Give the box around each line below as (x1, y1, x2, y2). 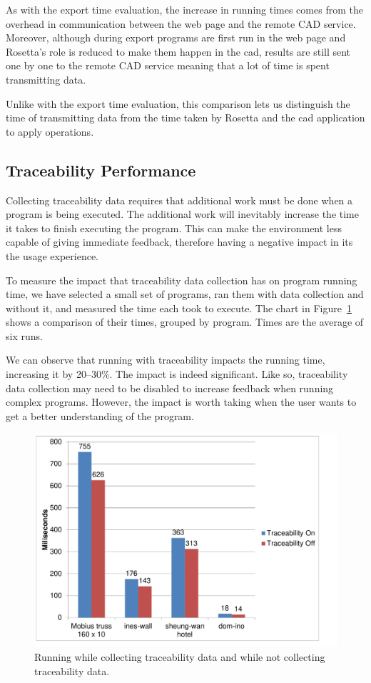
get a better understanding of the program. (6, 408, 194, 423)
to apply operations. (6, 124, 94, 139)
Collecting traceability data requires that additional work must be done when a (6, 192, 353, 207)
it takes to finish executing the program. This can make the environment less (6, 220, 342, 235)
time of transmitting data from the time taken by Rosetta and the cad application (6, 110, 365, 125)
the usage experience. (6, 248, 98, 263)
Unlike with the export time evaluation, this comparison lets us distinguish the (6, 96, 350, 111)
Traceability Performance (6, 159, 196, 181)
